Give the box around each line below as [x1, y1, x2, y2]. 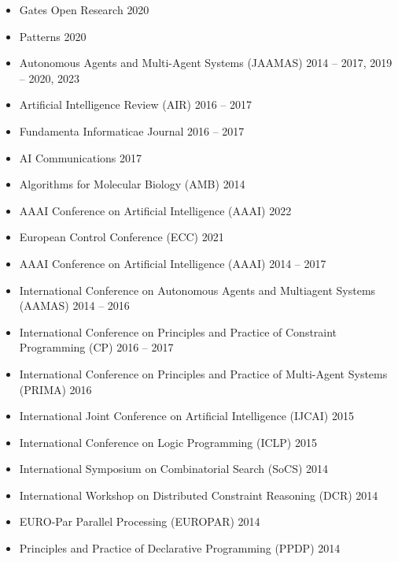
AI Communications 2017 [19, 149, 142, 166]
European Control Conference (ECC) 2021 [19, 229, 224, 245]
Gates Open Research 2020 [19, 2, 149, 17]
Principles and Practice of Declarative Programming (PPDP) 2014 [19, 540, 341, 556]
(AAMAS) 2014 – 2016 [19, 297, 130, 314]
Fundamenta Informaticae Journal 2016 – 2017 [19, 122, 245, 139]
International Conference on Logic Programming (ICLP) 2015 [19, 434, 317, 450]
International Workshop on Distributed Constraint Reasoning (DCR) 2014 [19, 486, 378, 503]
